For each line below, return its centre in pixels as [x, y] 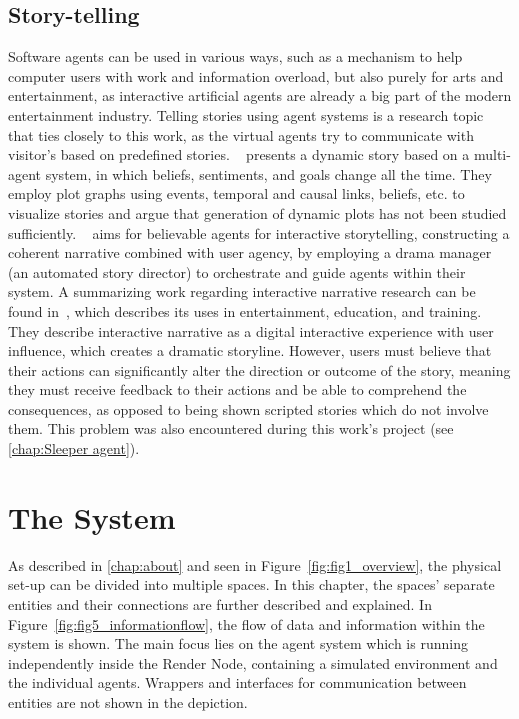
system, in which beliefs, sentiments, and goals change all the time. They [268, 173]
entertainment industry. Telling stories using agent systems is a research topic [246, 114]
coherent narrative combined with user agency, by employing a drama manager [250, 252]
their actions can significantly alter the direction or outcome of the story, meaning [259, 369]
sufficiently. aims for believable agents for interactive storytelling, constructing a [259, 232]
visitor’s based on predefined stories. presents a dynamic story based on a [239, 154]
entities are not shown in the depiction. [128, 701]
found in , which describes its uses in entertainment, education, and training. [245, 310]
